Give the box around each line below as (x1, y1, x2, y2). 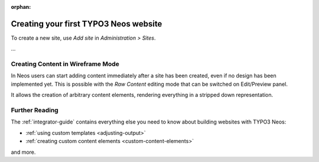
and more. (11, 148, 36, 155)
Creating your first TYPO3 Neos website (11, 18, 162, 29)
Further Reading (11, 106, 58, 114)
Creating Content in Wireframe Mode (11, 60, 119, 68)
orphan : (11, 4, 31, 10)
